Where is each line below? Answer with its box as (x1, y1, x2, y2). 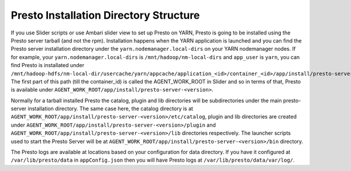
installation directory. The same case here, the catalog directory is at (27, 105, 193, 112)
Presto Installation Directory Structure (11, 9, 200, 22)
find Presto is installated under (11, 62, 85, 69)
